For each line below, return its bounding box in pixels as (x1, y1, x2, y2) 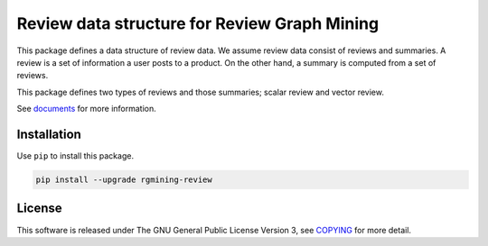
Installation (16, 126, 81, 141)
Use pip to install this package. (16, 150, 135, 161)
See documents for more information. (16, 104, 157, 114)
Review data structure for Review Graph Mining (16, 14, 380, 33)
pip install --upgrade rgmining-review (35, 175, 212, 185)
